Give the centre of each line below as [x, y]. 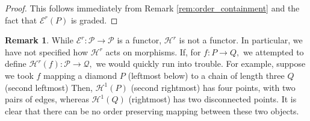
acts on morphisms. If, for [153, 51]
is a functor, [139, 40]
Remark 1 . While [39, 40]
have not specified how [47, 51]
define [16, 64]
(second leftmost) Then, [49, 87]
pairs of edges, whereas [47, 99]
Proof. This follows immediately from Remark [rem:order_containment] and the [152, 8]
